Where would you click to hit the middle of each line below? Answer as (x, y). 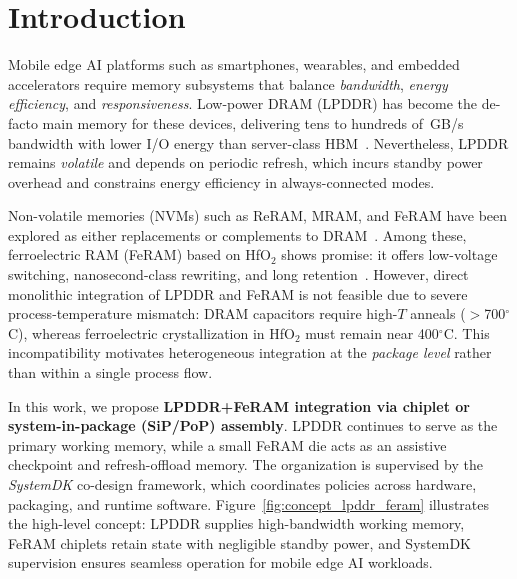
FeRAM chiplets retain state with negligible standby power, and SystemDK (239, 542)
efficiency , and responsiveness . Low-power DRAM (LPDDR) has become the (243, 103)
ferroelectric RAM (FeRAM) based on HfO (139, 254)
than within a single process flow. (110, 372)
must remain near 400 (372, 332)
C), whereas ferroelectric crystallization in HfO (151, 332)
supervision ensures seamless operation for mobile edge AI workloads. (220, 562)
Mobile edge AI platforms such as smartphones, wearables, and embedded (234, 64)
